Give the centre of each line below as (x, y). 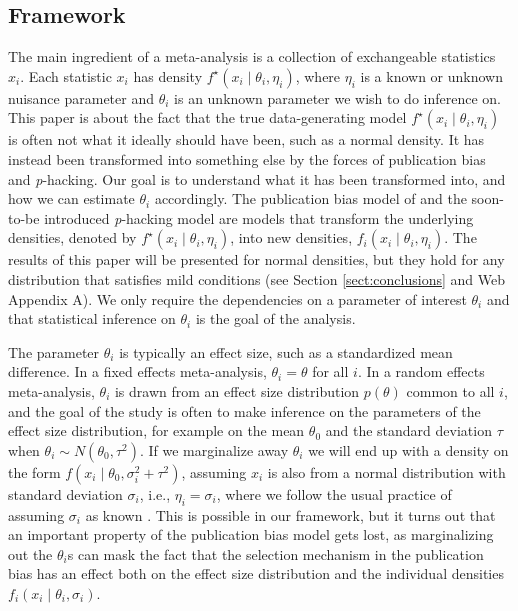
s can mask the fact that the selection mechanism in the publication (275, 553)
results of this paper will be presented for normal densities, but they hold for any (256, 259)
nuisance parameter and (81, 97)
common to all (450, 390)
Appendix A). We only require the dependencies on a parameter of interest (237, 298)
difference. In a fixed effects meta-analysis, (137, 371)
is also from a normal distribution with (386, 471)
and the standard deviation (408, 430)
